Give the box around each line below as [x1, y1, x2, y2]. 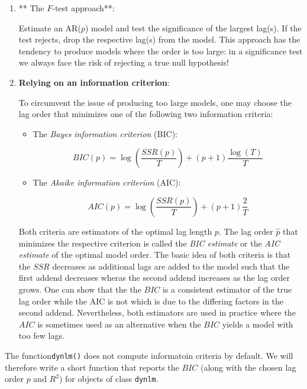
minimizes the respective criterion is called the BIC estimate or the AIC [18, 236, 280, 249]
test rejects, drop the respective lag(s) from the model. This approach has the [18, 33, 300, 46]
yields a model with [222, 317, 293, 330]
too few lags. [18, 329, 64, 342]
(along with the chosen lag [200, 361, 296, 373]
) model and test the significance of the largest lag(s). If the [85, 21, 302, 34]
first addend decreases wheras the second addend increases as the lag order [18, 271, 290, 284]
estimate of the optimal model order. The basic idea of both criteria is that [18, 248, 291, 261]
